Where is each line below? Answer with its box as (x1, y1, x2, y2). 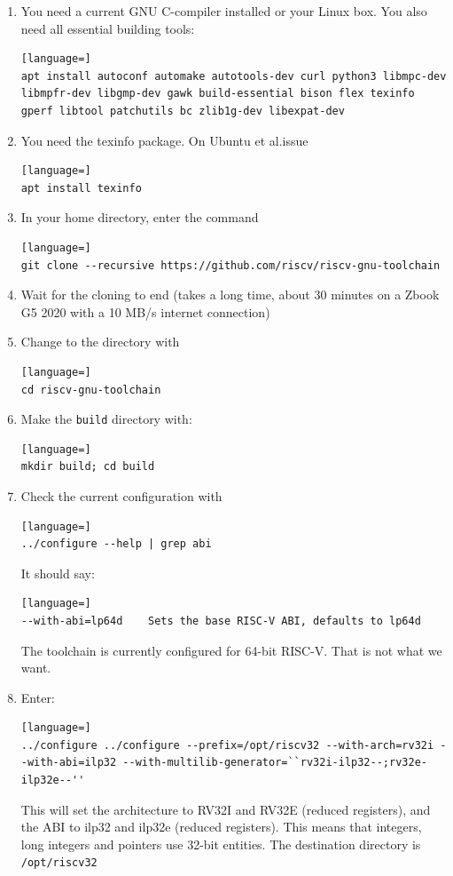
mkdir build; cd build (20, 460, 155, 474)
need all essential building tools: (20, 19, 195, 37)
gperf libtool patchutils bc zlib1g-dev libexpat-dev (20, 104, 345, 117)
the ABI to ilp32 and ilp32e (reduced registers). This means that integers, (20, 817, 422, 836)
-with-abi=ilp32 (20, 756, 117, 769)
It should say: (20, 563, 95, 582)
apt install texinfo (20, 181, 142, 195)
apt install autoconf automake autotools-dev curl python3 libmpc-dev (20, 69, 447, 83)
